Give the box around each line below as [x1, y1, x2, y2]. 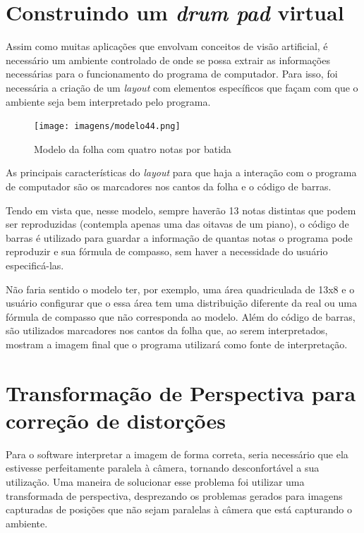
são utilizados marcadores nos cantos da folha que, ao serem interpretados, [6, 323, 328, 338]
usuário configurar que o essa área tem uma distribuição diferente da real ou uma [6, 295, 357, 310]
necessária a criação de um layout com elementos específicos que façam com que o [6, 80, 358, 94]
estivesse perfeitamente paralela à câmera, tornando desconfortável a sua [6, 460, 320, 475]
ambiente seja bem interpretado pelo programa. [6, 94, 211, 109]
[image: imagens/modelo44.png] [34, 121, 181, 132]
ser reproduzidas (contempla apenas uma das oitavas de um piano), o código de [6, 216, 349, 231]
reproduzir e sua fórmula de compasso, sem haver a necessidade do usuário [6, 244, 328, 259]
